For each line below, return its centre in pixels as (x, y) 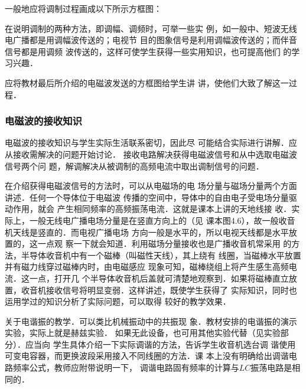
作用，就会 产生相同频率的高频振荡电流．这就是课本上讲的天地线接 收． (152, 209)
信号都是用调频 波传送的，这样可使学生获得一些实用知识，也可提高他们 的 (148, 51)
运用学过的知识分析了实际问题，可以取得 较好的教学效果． (118, 301)
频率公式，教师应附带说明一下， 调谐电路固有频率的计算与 (126, 367)
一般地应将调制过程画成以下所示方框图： (83, 8)
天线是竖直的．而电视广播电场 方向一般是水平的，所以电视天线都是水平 (151, 232)
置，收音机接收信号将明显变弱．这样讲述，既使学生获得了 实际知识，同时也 (151, 290)
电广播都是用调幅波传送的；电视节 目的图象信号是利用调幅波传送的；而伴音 (151, 40)
